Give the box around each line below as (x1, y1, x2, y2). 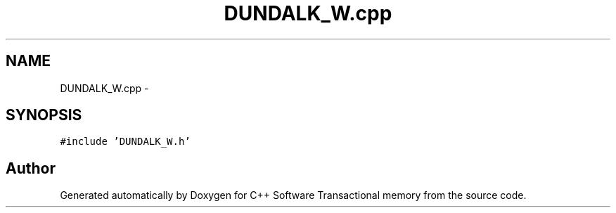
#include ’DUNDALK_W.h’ (60, 136, 191, 148)
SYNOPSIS (6, 106, 82, 124)
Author (6, 159, 56, 177)
